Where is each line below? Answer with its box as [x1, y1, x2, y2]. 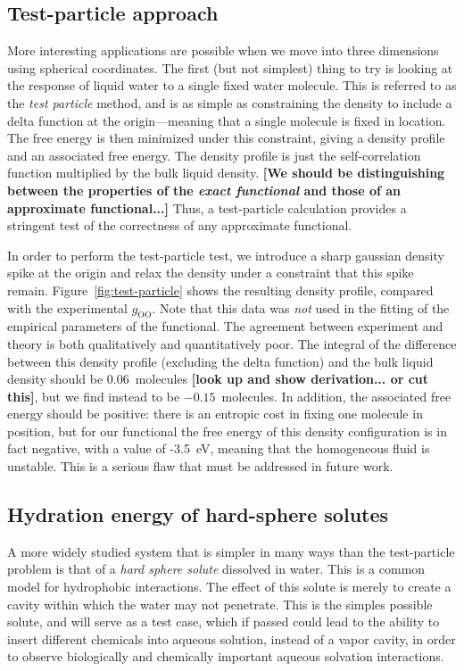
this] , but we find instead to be [7, 386, 180, 405]
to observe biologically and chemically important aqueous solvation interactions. [7, 647, 444, 666]
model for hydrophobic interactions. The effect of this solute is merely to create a [7, 577, 452, 596]
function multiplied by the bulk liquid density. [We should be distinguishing [7, 163, 445, 182]
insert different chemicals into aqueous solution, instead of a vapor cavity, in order [7, 629, 456, 648]
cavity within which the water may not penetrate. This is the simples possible [7, 594, 433, 613]
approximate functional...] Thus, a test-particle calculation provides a [7, 198, 407, 217]
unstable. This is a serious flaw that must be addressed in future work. [7, 457, 394, 476]
